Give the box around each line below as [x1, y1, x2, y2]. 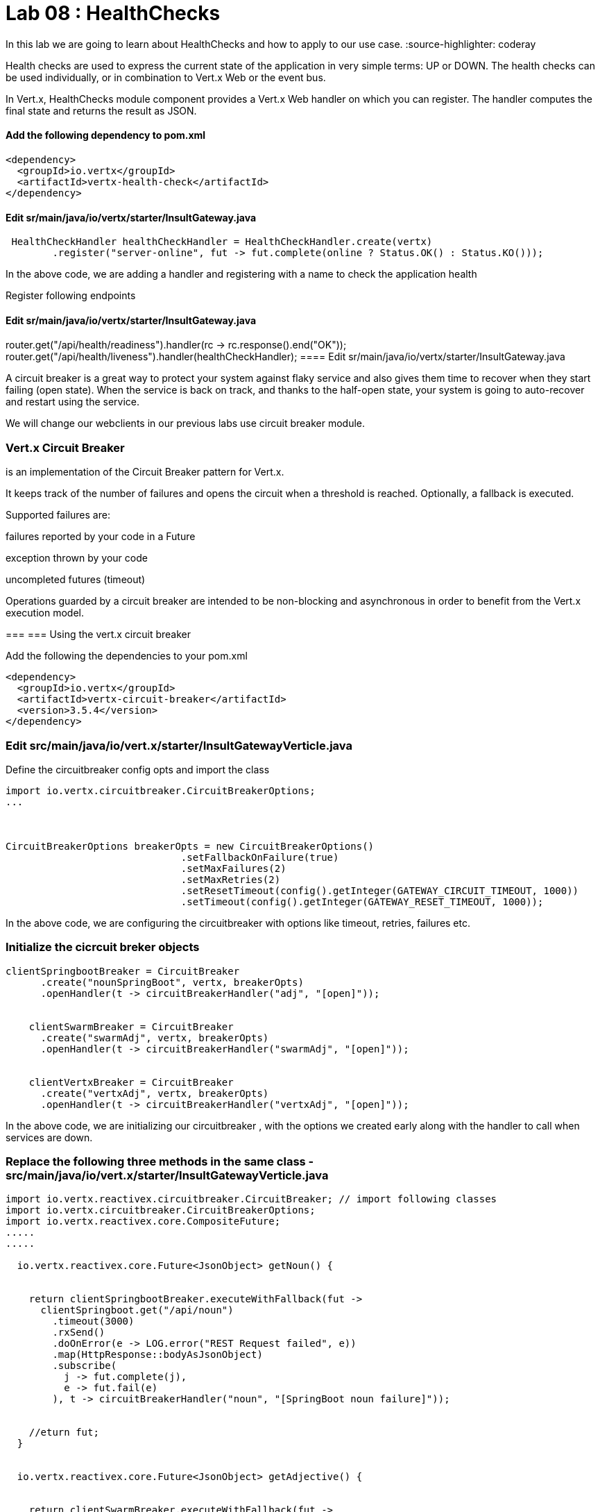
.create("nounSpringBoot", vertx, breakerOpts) [40, 976, 304, 988]
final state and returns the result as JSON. [6, 104, 197, 117]
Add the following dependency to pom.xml [6, 129, 206, 142]
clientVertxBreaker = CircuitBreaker [28, 1076, 234, 1088]
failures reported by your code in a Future [6, 530, 196, 543]
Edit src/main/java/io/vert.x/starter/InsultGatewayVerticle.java [6, 738, 352, 753]
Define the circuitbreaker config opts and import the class [6, 763, 270, 775]
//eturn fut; [28, 1427, 99, 1438]
